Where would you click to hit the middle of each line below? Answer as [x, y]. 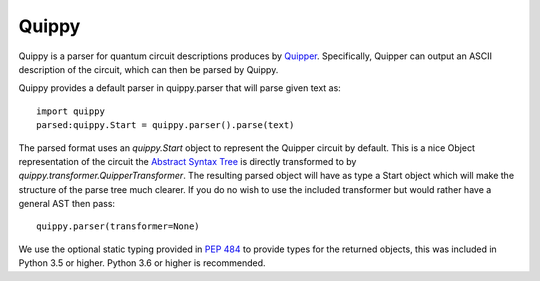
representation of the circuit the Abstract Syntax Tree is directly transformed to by [187, 161]
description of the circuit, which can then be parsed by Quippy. [148, 69]
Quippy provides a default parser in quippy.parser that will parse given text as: [180, 88]
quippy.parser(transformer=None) [118, 226]
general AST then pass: [66, 204]
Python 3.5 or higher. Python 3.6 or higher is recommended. [142, 263]
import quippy [70, 111]
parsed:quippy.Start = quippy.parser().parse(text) [165, 125]
